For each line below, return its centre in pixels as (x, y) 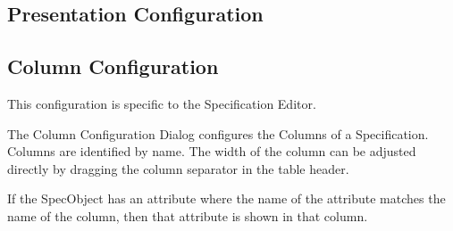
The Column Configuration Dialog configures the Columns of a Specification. (218, 133)
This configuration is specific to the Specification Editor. (162, 103)
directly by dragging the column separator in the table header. (178, 168)
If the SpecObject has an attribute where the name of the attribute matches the (226, 198)
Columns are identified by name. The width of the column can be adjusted (212, 151)
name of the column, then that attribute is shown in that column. (188, 215)
